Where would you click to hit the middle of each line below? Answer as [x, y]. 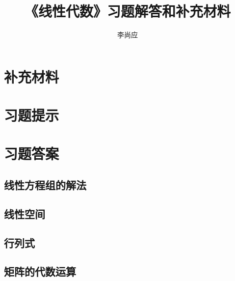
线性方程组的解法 [45, 185]
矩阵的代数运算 [40, 271]
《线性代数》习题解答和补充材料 [127, 11]
